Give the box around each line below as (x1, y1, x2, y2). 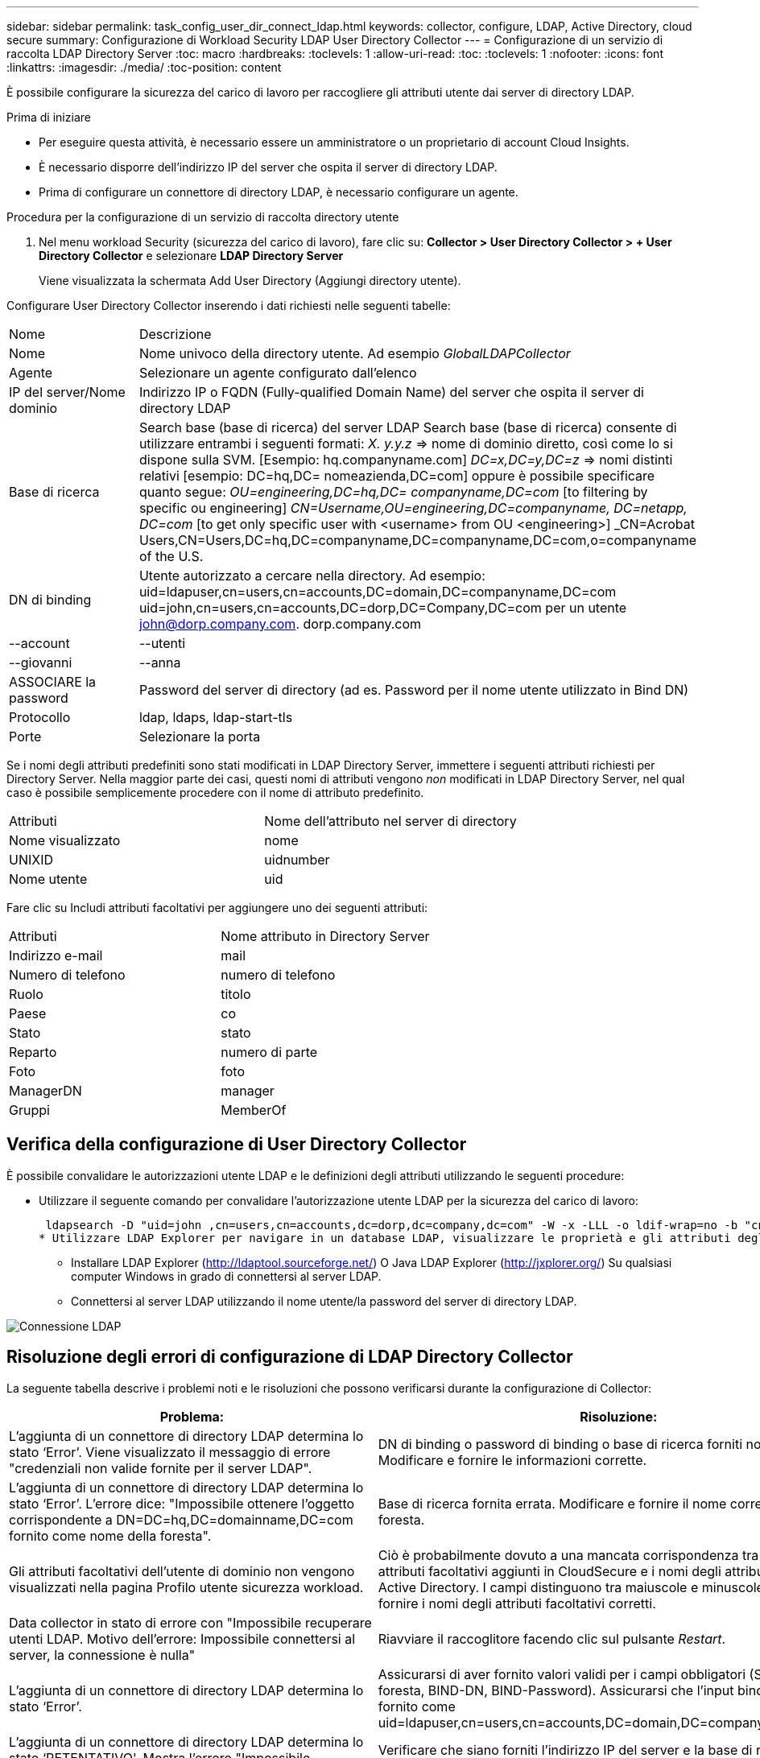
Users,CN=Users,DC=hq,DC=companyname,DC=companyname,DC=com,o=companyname (138, 532, 696, 548)
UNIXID (9, 852, 54, 868)
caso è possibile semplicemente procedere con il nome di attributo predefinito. (6, 786, 424, 799)
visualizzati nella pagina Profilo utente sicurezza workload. (9, 1578, 364, 1595)
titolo (221, 986, 251, 1002)
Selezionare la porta (138, 728, 261, 745)
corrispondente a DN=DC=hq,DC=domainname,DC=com (9, 1511, 353, 1528)
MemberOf (221, 1102, 287, 1118)
